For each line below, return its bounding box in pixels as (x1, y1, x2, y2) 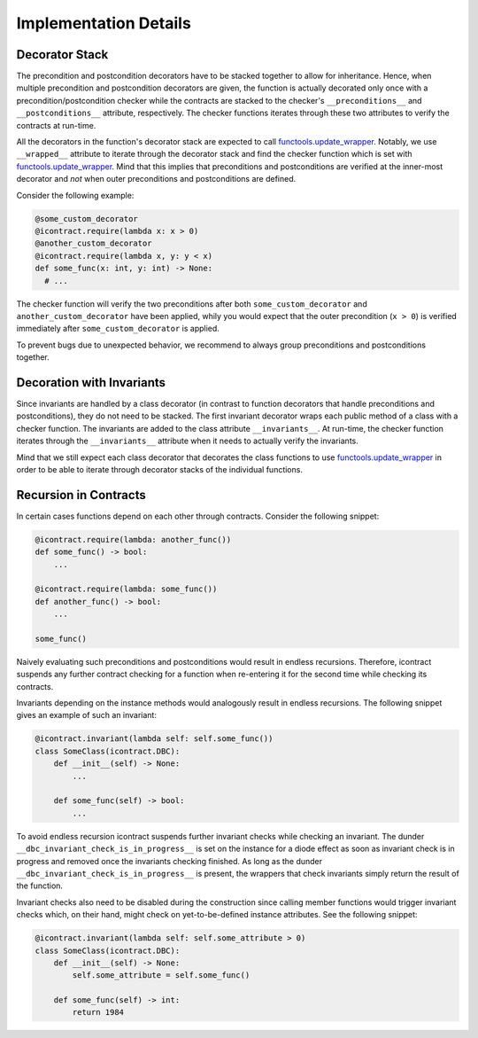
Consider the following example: (16, 190, 135, 200)
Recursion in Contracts (16, 488, 146, 503)
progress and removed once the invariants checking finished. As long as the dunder (16, 855, 323, 866)
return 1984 (72, 1007, 124, 1018)
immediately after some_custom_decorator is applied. (16, 324, 220, 334)
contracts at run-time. (16, 120, 96, 130)
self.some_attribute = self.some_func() (72, 971, 251, 980)
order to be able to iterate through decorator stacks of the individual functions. (16, 464, 303, 474)
